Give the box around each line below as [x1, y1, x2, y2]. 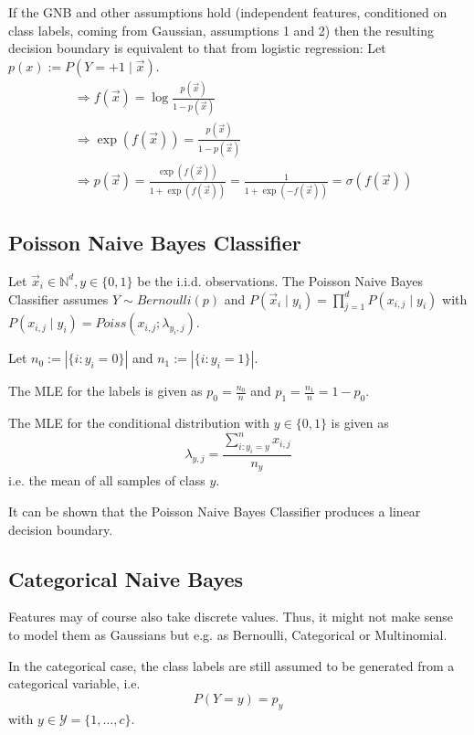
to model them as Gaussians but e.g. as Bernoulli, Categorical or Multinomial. [8, 625, 448, 644]
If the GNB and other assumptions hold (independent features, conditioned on [8, 3, 448, 21]
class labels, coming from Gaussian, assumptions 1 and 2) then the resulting [8, 20, 434, 39]
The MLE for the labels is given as [8, 381, 203, 400]
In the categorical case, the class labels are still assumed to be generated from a [8, 655, 455, 675]
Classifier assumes [8, 289, 109, 308]
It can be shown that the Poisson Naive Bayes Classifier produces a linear [8, 502, 421, 521]
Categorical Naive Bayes [8, 564, 244, 592]
